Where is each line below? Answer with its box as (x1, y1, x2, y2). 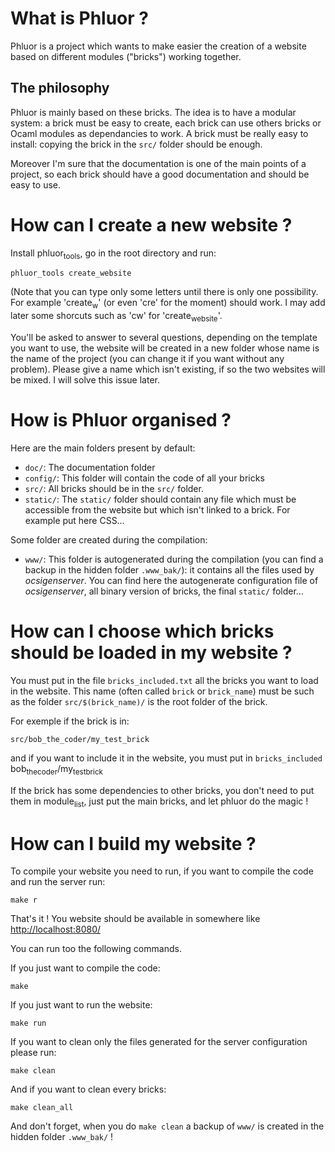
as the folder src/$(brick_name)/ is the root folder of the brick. (10, 695, 268, 707)
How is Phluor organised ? (10, 409, 232, 432)
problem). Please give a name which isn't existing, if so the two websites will (10, 363, 326, 376)
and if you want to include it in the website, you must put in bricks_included (10, 752, 323, 764)
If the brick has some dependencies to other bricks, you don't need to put (10, 784, 315, 796)
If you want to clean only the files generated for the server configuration (10, 1036, 308, 1048)
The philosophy (10, 80, 110, 97)
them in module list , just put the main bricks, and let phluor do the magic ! (10, 795, 309, 809)
